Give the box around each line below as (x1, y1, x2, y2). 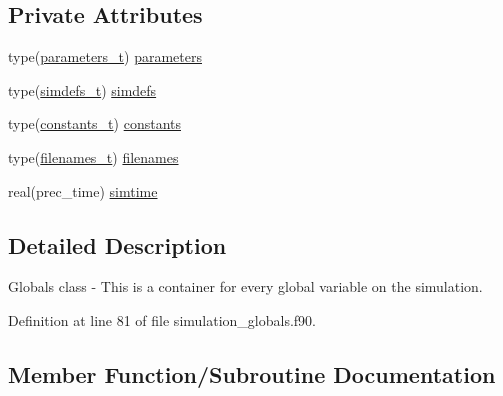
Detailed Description (8, 229, 227, 260)
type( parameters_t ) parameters (8, 46, 202, 67)
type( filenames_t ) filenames (8, 146, 179, 167)
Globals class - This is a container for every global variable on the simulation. (8, 276, 483, 297)
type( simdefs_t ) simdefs (8, 79, 157, 100)
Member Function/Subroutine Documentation (8, 358, 496, 389)
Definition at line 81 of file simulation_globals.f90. (8, 309, 316, 330)
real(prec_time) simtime (8, 180, 158, 201)
